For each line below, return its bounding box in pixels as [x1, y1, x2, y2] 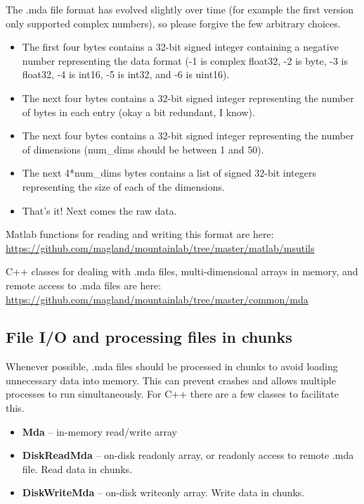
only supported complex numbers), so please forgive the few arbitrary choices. [6, 15, 341, 30]
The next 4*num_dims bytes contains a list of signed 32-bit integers [22, 165, 316, 180]
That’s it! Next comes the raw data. [22, 203, 177, 218]
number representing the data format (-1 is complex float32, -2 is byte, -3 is [22, 53, 348, 68]
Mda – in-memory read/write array [22, 424, 177, 439]
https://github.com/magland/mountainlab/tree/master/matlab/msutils [6, 240, 315, 255]
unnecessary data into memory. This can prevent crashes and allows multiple [6, 372, 336, 387]
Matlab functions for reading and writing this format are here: [6, 227, 274, 241]
